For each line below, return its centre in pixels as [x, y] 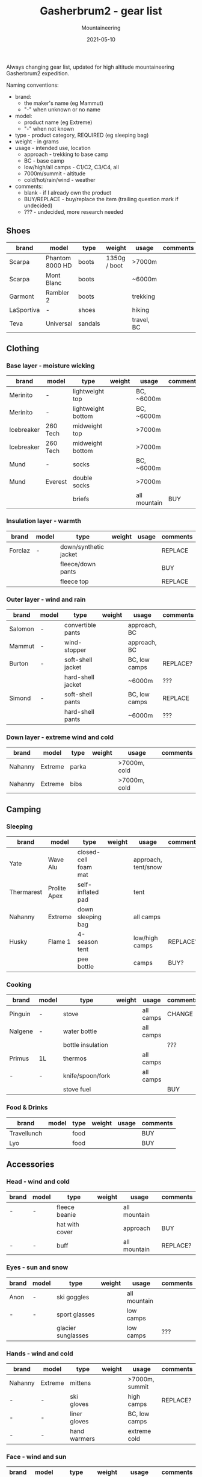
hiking [140, 310]
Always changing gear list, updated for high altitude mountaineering [90, 67]
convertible [80, 625]
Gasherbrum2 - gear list [101, 11]
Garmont [22, 296]
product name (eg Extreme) [58, 122]
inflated [88, 892]
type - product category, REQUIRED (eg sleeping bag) [82, 135]
